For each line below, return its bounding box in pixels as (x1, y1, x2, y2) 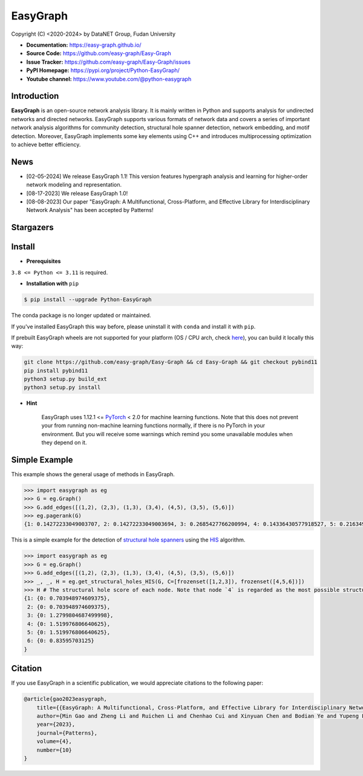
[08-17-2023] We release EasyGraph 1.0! (26, 190, 128, 197)
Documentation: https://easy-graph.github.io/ (26, 41, 142, 48)
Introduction (11, 91, 59, 101)
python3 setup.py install (24, 384, 101, 391)
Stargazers (11, 222, 54, 233)
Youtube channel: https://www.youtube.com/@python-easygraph (26, 75, 192, 82)
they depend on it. (41, 439, 87, 446)
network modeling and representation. (26, 181, 122, 188)
